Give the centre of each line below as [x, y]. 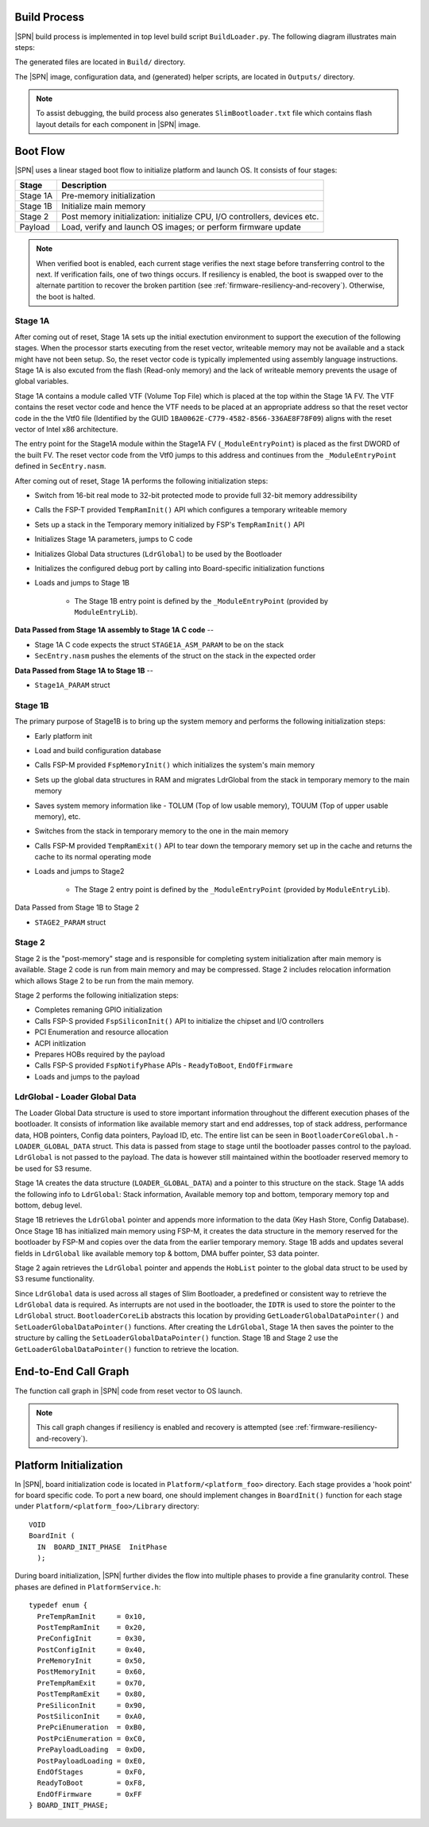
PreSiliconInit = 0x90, [92, 1705]
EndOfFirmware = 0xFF [89, 1794]
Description [84, 185]
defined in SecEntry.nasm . [60, 466]
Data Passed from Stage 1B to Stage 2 [77, 908]
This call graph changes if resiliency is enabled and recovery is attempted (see [165, 1427]
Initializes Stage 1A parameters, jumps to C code [114, 539]
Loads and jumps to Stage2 [79, 871]
